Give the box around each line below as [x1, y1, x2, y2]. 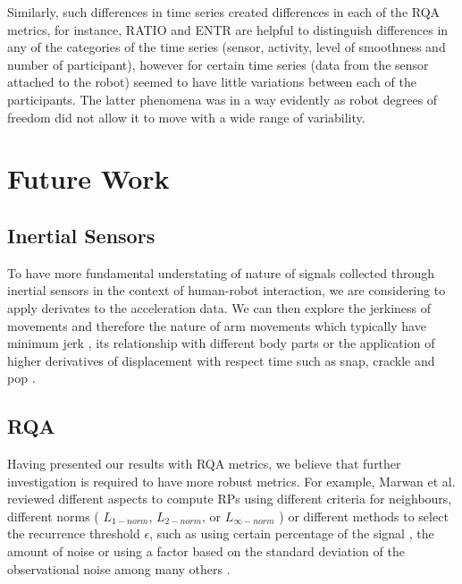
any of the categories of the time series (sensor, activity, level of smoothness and [7, 38, 446, 56]
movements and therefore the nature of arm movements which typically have [7, 316, 426, 334]
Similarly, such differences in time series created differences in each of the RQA [7, 3, 441, 21]
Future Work [7, 160, 170, 197]
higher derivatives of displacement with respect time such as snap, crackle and [7, 351, 435, 369]
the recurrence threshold [7, 524, 140, 543]
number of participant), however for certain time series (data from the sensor [7, 55, 429, 73]
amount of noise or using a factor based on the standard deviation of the [7, 542, 405, 561]
